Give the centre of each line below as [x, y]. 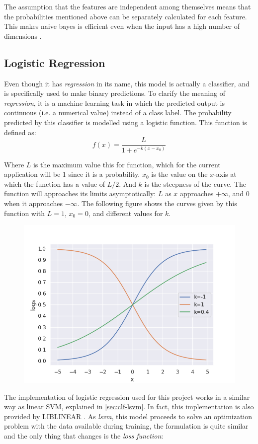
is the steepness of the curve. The [195, 184]
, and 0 [239, 193]
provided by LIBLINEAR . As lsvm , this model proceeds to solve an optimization [128, 416]
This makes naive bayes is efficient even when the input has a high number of [122, 26]
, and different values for [126, 213]
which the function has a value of [55, 184]
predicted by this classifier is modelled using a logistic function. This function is [126, 122]
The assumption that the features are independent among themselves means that [128, 6]
